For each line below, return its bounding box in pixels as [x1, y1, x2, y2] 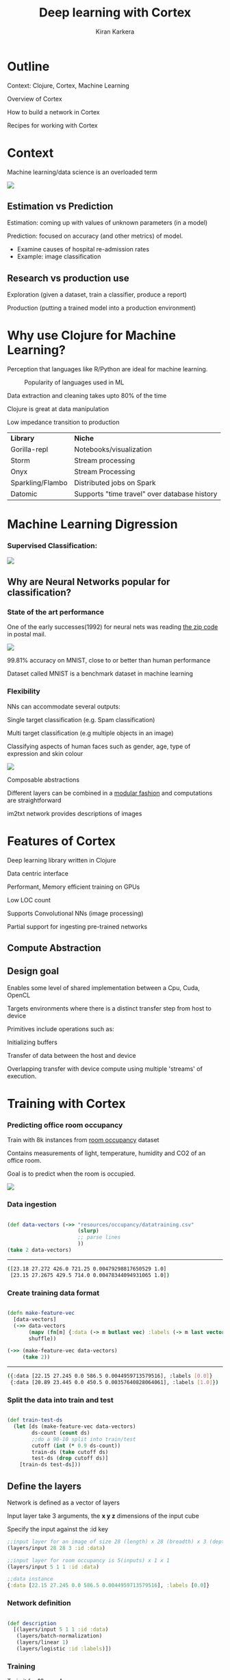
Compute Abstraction [7, 942, 101, 954]
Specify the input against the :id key [7, 1524, 108, 1533]
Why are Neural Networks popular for [7, 576, 170, 588]
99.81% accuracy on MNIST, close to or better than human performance [7, 656, 211, 665]
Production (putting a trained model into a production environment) [7, 304, 196, 312]
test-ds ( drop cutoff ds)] [31, 1455, 109, 1462]
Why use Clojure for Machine [7, 328, 177, 343]
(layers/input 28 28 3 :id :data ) [7, 1544, 106, 1551]
